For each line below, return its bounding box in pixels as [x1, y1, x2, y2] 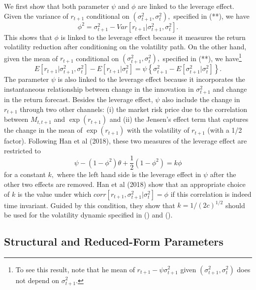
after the [210, 169, 236, 180]
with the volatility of [127, 125, 190, 135]
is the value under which [17, 188, 92, 199]
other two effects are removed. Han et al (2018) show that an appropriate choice [4, 179, 246, 189]
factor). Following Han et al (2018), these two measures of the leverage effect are [4, 136, 247, 146]
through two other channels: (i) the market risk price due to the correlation [20, 104, 247, 114]
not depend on [15, 275, 60, 285]
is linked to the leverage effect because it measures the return [61, 32, 246, 42]
